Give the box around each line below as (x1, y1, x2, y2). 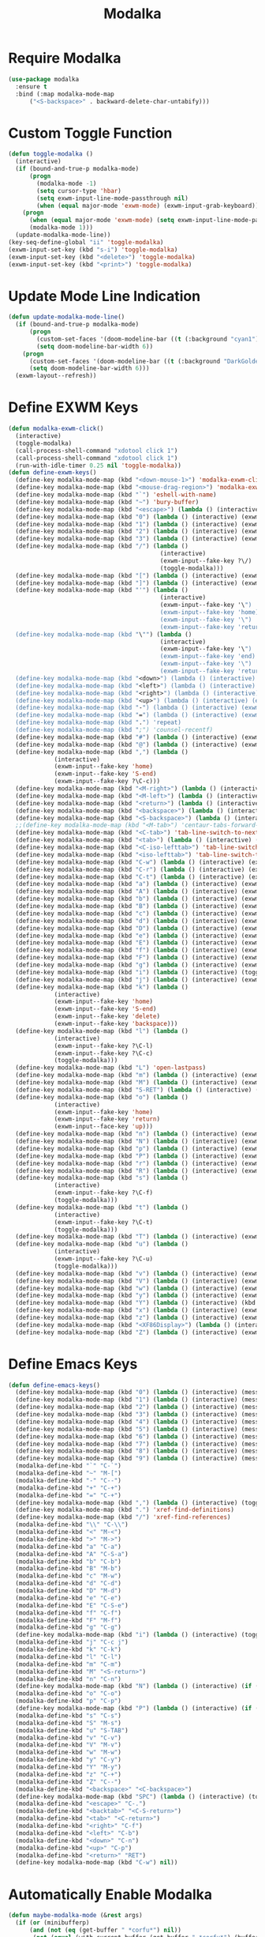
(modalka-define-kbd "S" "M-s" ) (15, 1719, 122, 1727)
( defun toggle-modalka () (8, 150, 93, 158)
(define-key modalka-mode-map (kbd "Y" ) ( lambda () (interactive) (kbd (15, 1299, 256, 1307)
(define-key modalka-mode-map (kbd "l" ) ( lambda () (15, 1027, 189, 1035)
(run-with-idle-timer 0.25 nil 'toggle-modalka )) (15, 462, 181, 469)
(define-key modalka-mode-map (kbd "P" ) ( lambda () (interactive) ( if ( (15, 1705, 259, 1713)
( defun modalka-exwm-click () (8, 424, 104, 433)
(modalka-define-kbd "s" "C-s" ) (15, 1712, 122, 1720)
